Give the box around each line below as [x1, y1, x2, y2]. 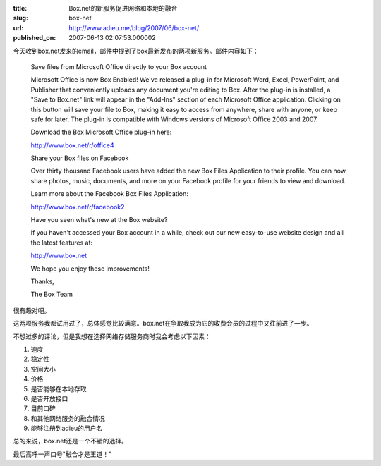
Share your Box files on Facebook [30, 154, 129, 162]
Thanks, [30, 277, 54, 286]
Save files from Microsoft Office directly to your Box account [30, 62, 207, 70]
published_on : [13, 34, 56, 42]
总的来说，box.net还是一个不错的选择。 [13, 437, 128, 446]
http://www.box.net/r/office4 [30, 141, 114, 149]
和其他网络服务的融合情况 [30, 414, 105, 422]
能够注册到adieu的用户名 [30, 424, 103, 433]
